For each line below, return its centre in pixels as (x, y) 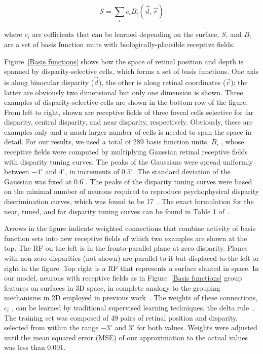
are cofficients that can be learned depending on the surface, (126, 34)
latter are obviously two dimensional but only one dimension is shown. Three (124, 92)
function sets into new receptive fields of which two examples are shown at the (126, 238)
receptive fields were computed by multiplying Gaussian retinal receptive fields (126, 152)
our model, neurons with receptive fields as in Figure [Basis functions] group (123, 278)
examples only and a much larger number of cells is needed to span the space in (128, 131)
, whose (233, 142)
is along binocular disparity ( (49, 82)
